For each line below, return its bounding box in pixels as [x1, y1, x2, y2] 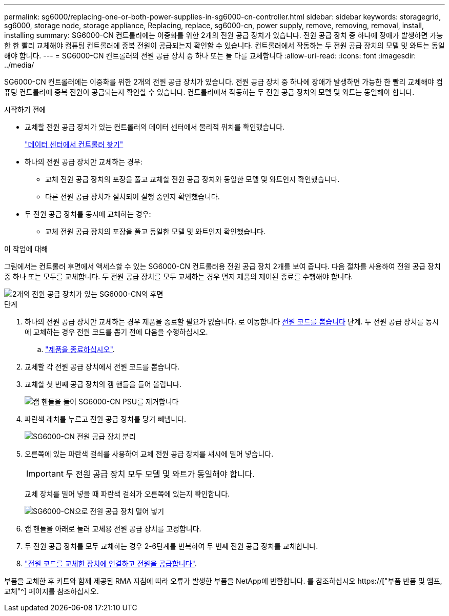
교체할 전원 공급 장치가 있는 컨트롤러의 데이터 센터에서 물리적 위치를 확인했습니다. [25, 122, 285, 131]
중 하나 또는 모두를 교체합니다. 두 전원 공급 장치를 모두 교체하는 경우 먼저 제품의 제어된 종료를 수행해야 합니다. [4, 272, 353, 281]
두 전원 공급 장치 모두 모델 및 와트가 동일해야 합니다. [65, 469, 255, 479]
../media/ [4, 60, 34, 69]
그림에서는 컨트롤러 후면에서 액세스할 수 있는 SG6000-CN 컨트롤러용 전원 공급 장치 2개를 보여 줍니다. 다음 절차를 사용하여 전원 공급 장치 [4, 262, 441, 271]
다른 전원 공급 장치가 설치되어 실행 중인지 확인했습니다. [45, 192, 220, 201]
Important [26, 468, 64, 479]
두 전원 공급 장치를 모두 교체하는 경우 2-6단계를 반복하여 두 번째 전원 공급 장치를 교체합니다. [25, 542, 318, 550]
